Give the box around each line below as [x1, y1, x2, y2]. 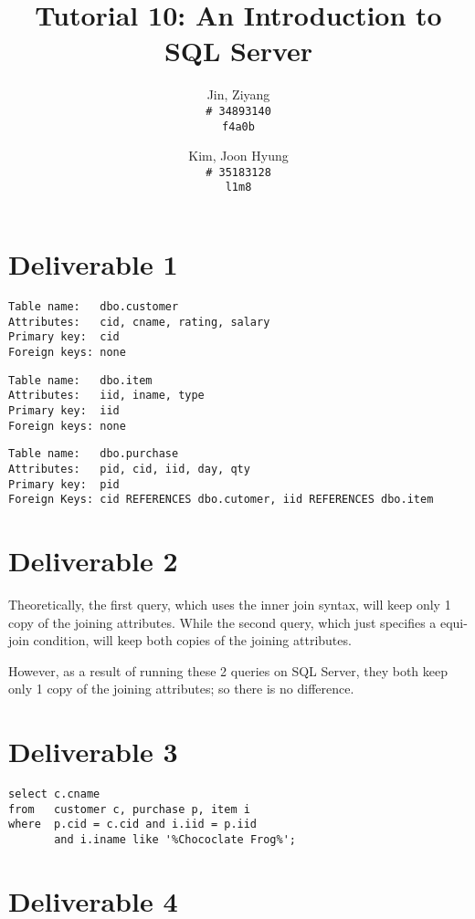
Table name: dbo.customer [8, 300, 179, 314]
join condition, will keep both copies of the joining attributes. [8, 631, 352, 650]
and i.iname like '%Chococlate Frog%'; [54, 833, 296, 847]
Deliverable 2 [8, 542, 178, 580]
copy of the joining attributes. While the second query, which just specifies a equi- [8, 612, 468, 632]
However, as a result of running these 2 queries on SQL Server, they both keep [8, 661, 448, 680]
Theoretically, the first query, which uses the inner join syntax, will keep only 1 [8, 595, 451, 614]
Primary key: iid [8, 404, 120, 417]
